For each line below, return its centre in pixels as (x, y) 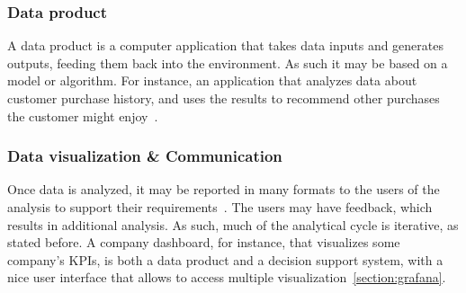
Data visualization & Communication (145, 156)
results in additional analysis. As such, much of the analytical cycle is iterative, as (233, 224)
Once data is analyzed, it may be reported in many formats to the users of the (224, 189)
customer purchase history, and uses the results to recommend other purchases (224, 98)
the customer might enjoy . (83, 115)
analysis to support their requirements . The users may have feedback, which (220, 207)
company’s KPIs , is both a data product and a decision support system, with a (225, 259)
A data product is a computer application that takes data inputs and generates (226, 45)
